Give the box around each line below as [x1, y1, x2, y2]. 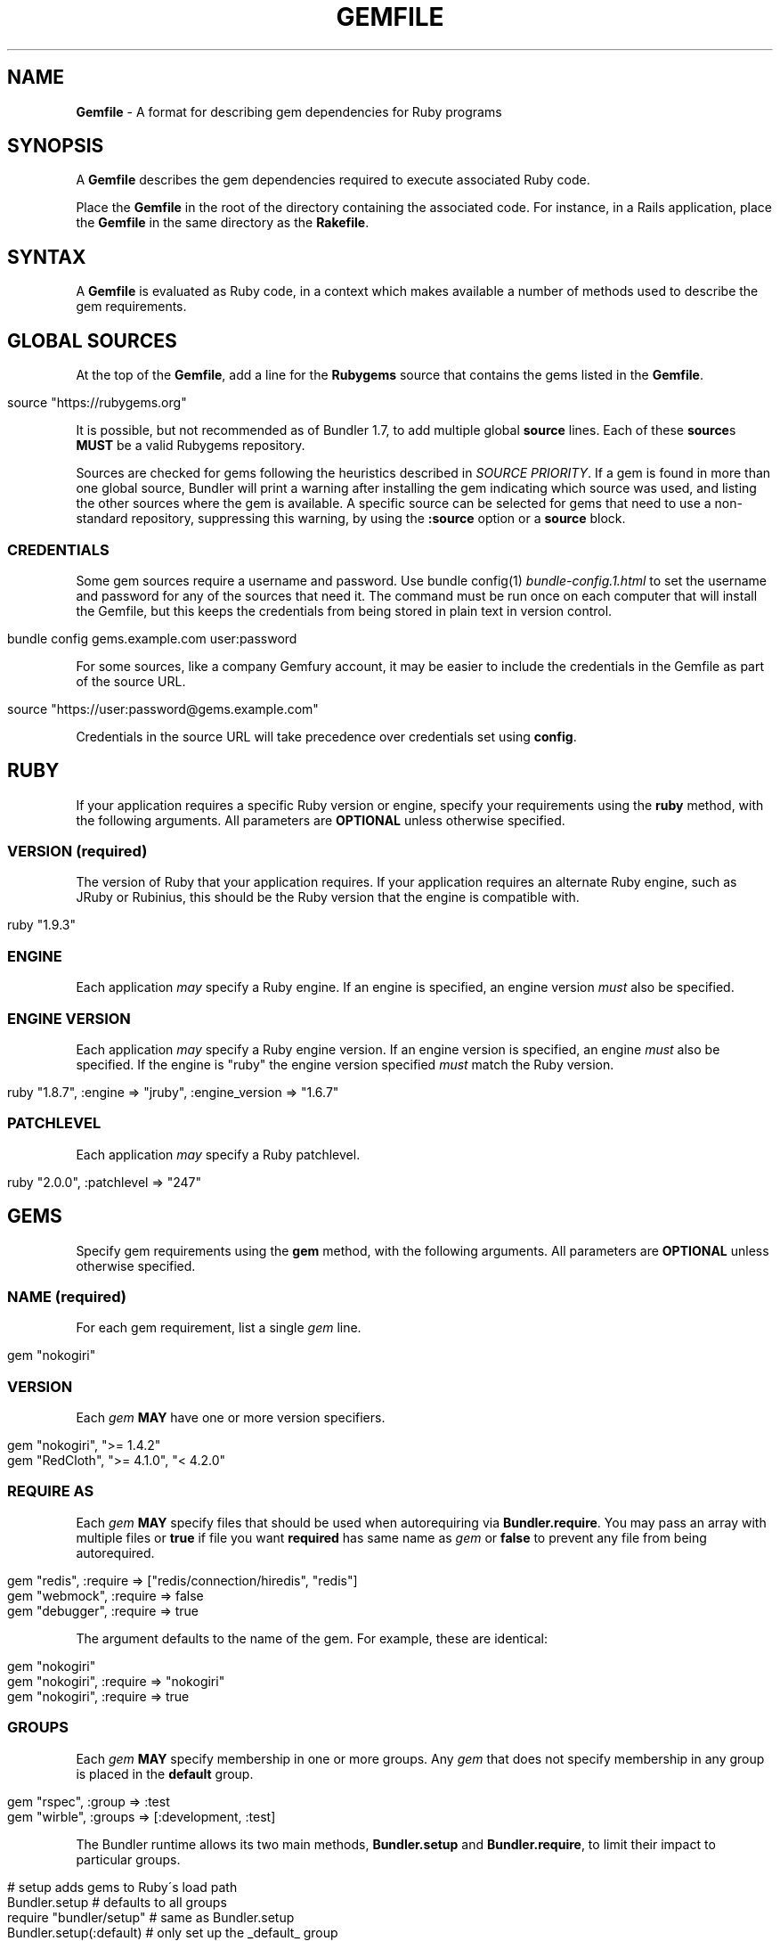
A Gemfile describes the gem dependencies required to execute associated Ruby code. [76, 172, 590, 188]
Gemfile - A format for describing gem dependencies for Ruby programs [76, 103, 502, 119]
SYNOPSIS [7, 135, 104, 158]
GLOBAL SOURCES [7, 329, 177, 352]
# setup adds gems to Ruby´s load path [7, 1879, 238, 1895]
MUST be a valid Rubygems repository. [76, 438, 305, 454]
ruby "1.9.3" [7, 917, 76, 933]
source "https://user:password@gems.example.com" [7, 700, 319, 717]
